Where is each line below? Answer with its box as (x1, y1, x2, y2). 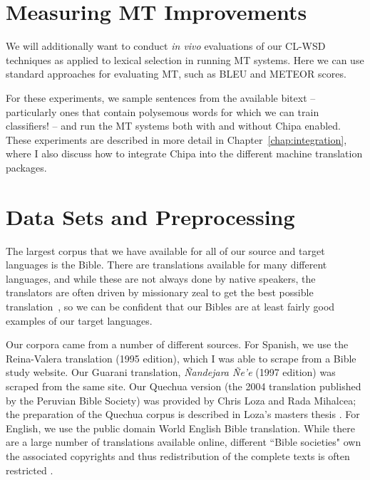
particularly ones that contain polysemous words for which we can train (6, 104, 319, 119)
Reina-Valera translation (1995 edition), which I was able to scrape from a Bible (6, 350, 356, 365)
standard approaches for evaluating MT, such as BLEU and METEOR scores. (6, 66, 346, 81)
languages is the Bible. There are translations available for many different (6, 257, 327, 272)
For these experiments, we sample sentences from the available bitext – (6, 90, 316, 105)
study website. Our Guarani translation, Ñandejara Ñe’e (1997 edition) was (6, 365, 336, 380)
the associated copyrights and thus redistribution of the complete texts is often (6, 448, 350, 463)
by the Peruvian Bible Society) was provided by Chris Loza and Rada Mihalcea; (6, 392, 356, 407)
